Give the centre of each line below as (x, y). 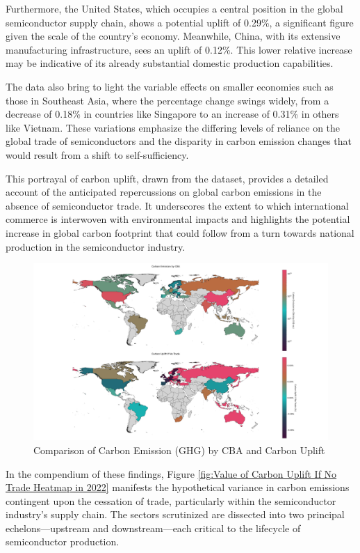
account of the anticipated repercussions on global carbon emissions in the (164, 192)
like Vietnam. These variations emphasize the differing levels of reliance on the (173, 127)
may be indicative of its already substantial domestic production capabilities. (170, 63)
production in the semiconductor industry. (96, 246)
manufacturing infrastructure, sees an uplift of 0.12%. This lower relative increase (179, 49)
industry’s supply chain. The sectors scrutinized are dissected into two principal (175, 514)
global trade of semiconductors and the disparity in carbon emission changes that (179, 141)
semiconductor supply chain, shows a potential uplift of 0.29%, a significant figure (180, 22)
